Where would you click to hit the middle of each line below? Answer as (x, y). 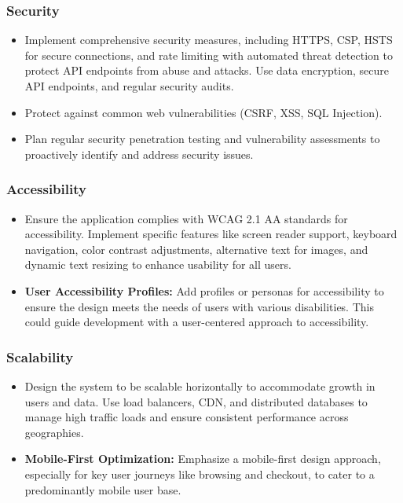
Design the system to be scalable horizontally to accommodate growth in (200, 386)
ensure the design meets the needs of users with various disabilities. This (199, 306)
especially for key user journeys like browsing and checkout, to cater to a (200, 474)
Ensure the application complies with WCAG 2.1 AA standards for (186, 218)
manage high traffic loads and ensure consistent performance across (187, 417)
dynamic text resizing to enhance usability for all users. (158, 264)
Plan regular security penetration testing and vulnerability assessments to (202, 139)
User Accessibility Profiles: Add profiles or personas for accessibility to (204, 290)
